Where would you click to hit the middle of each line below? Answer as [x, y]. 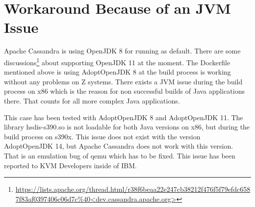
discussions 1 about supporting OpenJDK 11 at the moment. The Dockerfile [117, 61]
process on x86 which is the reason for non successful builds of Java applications [124, 91]
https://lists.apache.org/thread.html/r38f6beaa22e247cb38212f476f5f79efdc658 [133, 189]
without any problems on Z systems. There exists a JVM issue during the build [123, 81]
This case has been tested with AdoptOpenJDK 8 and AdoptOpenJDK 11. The [124, 117]
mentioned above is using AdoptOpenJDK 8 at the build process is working [117, 72]
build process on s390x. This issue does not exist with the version [102, 136]
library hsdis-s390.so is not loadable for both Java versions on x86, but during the [127, 127]
